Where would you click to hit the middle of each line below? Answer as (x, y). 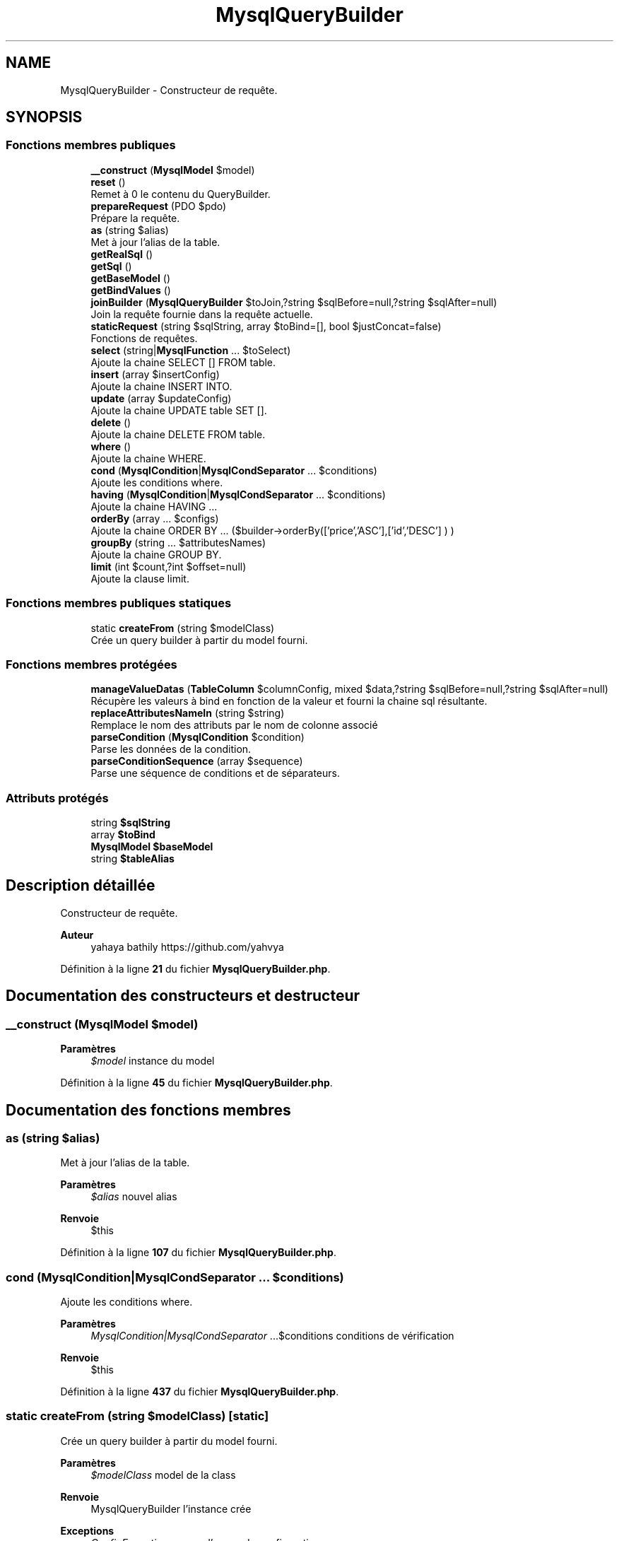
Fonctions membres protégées (92, 664)
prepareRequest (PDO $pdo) (159, 206)
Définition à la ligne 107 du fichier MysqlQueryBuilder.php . (198, 1253)
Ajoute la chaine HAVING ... (154, 506)
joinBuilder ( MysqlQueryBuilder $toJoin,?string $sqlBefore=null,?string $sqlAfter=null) (294, 302)
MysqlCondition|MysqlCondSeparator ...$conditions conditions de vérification (272, 1336)
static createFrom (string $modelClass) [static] (137, 1416)
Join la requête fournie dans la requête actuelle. (202, 314)
